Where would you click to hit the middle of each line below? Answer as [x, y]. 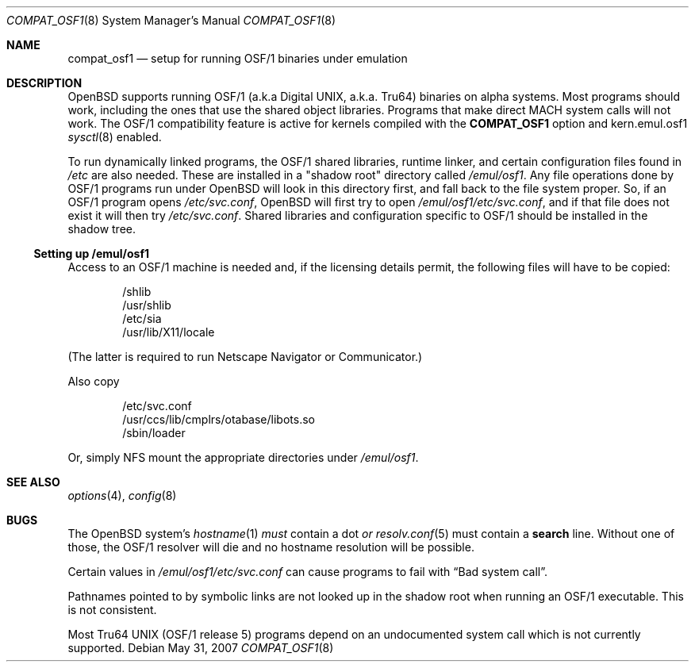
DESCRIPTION [44, 83]
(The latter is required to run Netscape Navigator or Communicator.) [245, 357]
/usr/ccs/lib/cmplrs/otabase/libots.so [219, 419]
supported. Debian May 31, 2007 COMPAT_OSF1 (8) [201, 648]
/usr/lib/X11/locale [169, 332]
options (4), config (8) [122, 495]
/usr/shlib [147, 305]
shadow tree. [102, 229]
